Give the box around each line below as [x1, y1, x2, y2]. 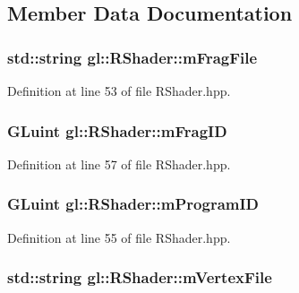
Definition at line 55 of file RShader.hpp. [7, 228, 231, 246]
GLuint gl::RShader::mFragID [7, 119, 227, 142]
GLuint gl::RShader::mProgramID [7, 193, 260, 215]
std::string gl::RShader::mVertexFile [7, 266, 272, 289]
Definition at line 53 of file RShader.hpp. [7, 82, 231, 99]
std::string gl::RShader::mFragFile [7, 46, 258, 68]
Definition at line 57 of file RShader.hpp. [7, 154, 231, 173]
